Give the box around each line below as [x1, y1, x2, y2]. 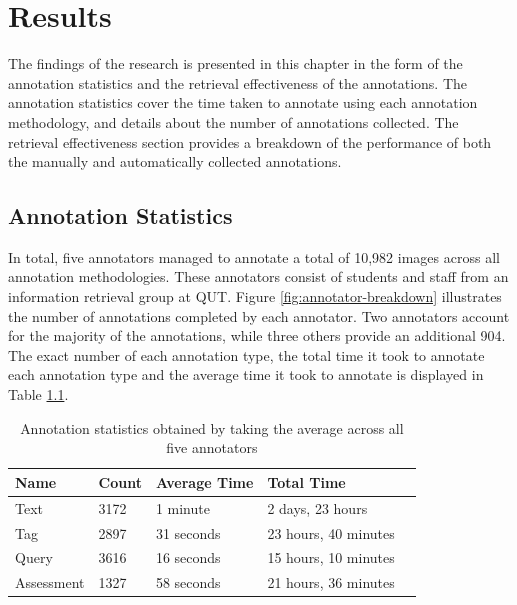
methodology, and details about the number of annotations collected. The [8, 111, 459, 132]
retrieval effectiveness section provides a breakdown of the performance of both [8, 131, 492, 152]
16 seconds [155, 547, 221, 568]
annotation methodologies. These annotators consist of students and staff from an [8, 266, 509, 287]
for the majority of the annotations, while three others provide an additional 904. [8, 325, 506, 346]
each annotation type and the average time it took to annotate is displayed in [8, 364, 484, 385]
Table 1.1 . [8, 384, 69, 405]
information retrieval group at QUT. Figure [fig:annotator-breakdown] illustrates [8, 286, 502, 307]
